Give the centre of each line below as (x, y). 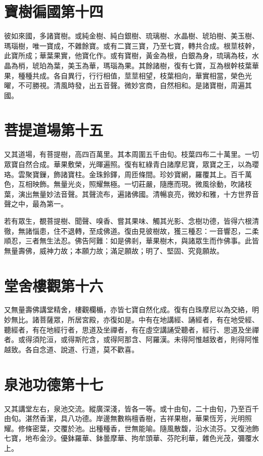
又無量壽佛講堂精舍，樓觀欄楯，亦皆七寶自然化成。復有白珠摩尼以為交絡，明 (131, 309)
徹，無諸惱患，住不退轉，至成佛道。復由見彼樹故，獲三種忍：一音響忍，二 (128, 231)
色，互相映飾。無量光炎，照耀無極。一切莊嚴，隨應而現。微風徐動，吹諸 (124, 184)
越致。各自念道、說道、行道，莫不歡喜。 (71, 349)
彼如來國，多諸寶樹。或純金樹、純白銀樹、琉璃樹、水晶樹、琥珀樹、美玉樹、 (131, 36)
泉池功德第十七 (54, 384)
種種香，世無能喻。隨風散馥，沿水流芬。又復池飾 (177, 428)
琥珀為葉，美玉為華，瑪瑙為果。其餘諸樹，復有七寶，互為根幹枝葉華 (145, 65)
